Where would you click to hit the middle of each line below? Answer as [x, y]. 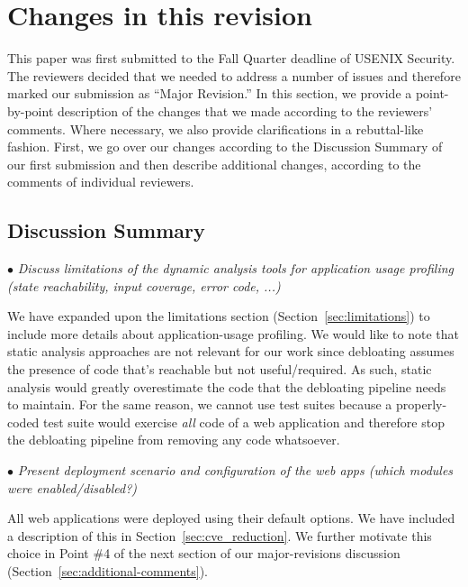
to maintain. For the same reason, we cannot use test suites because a [200, 404]
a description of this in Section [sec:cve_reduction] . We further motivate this [220, 535]
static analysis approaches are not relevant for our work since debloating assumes [231, 351]
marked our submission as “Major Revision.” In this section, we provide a [210, 93]
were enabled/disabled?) [72, 487]
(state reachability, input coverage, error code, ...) [144, 285]
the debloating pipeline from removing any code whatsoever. [174, 440]
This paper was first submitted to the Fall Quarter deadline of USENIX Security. [231, 58]
